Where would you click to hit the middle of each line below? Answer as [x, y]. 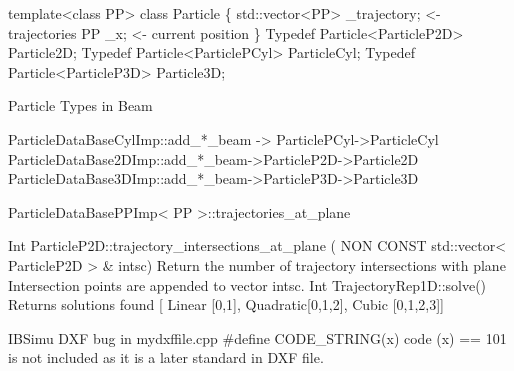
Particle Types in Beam [80, 105]
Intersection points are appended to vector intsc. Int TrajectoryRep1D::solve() [247, 284]
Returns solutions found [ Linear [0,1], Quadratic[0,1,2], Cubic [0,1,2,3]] [226, 304]
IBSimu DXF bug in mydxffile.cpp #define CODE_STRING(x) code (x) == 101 [257, 337]
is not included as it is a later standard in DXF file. [166, 357]
